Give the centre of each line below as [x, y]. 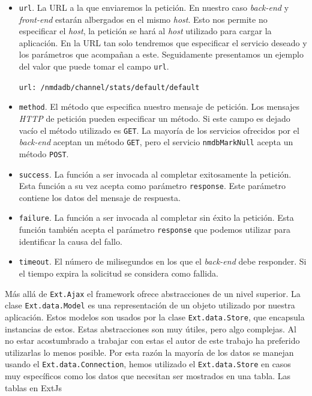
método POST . [44, 153]
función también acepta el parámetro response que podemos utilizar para [155, 229]
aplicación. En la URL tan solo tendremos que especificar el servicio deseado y [163, 42]
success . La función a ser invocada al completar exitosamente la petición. [155, 174]
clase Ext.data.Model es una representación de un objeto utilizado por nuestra [150, 305]
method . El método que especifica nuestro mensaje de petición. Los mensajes [159, 106]
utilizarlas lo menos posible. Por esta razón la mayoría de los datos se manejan [149, 352]
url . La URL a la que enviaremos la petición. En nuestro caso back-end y [154, 7]
